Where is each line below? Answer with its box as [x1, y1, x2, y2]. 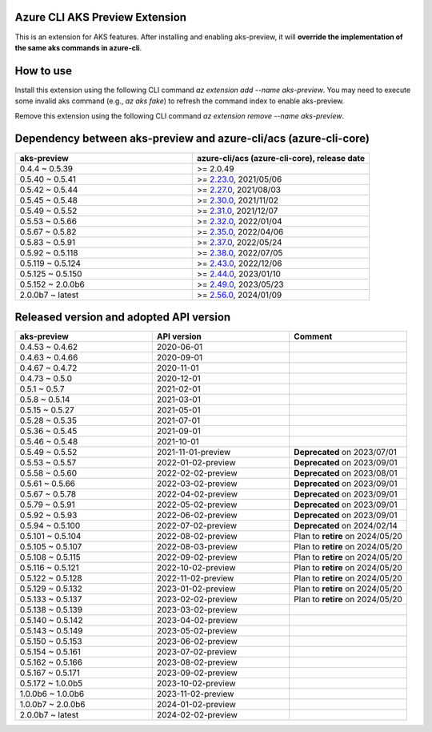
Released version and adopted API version [14, 310, 231, 324]
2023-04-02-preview [156, 615, 238, 626]
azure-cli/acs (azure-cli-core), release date [196, 152, 366, 163]
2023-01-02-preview [156, 583, 236, 594]
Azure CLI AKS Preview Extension [14, 10, 187, 24]
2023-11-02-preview [156, 689, 234, 700]
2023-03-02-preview [156, 605, 238, 616]
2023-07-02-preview [156, 646, 238, 658]
